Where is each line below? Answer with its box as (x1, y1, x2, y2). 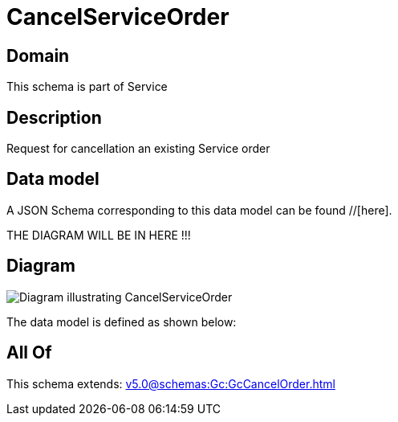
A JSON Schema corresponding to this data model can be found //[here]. (6, 203, 392, 217)
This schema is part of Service (6, 80, 168, 94)
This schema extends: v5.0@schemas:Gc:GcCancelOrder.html (6, 376, 335, 391)
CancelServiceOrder (6, 3, 229, 31)
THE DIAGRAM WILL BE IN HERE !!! (6, 227, 191, 242)
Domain (6, 45, 70, 66)
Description (6, 107, 102, 128)
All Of (6, 342, 52, 363)
